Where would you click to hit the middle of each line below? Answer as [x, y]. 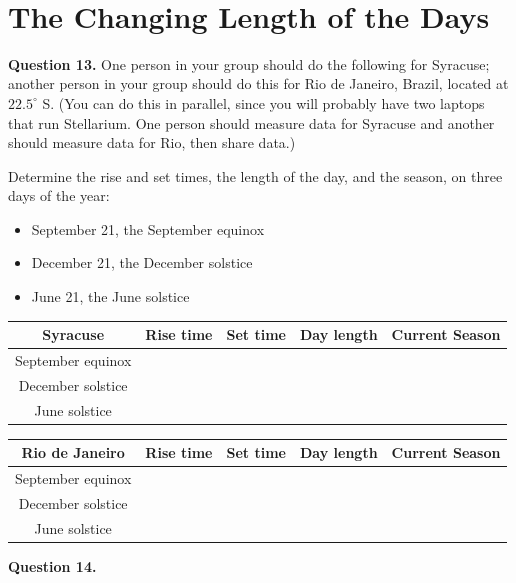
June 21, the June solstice [110, 296]
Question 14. [52, 565]
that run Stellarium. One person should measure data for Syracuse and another [251, 122]
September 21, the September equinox [148, 228]
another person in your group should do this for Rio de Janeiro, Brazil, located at [258, 83]
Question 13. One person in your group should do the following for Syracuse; [249, 63]
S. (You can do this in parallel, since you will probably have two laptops [263, 102]
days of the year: [59, 195]
